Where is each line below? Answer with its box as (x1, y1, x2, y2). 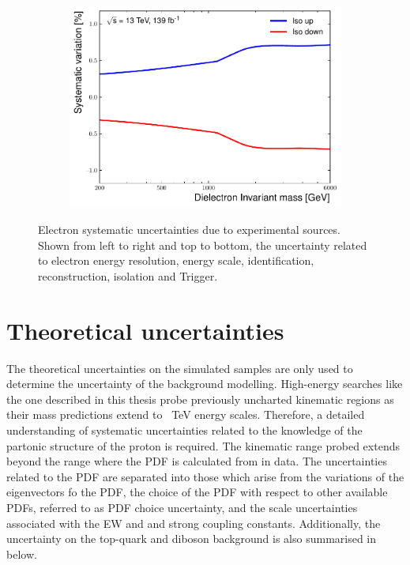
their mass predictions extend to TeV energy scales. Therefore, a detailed (6, 406, 365, 423)
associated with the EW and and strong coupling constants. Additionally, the (6, 514, 381, 531)
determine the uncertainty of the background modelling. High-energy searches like (6, 375, 403, 392)
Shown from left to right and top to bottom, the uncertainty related (38, 236, 367, 253)
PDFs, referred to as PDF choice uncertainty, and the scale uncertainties (6, 499, 358, 515)
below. (6, 545, 37, 562)
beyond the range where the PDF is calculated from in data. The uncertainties (6, 453, 387, 469)
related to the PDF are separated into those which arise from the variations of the (6, 468, 404, 484)
